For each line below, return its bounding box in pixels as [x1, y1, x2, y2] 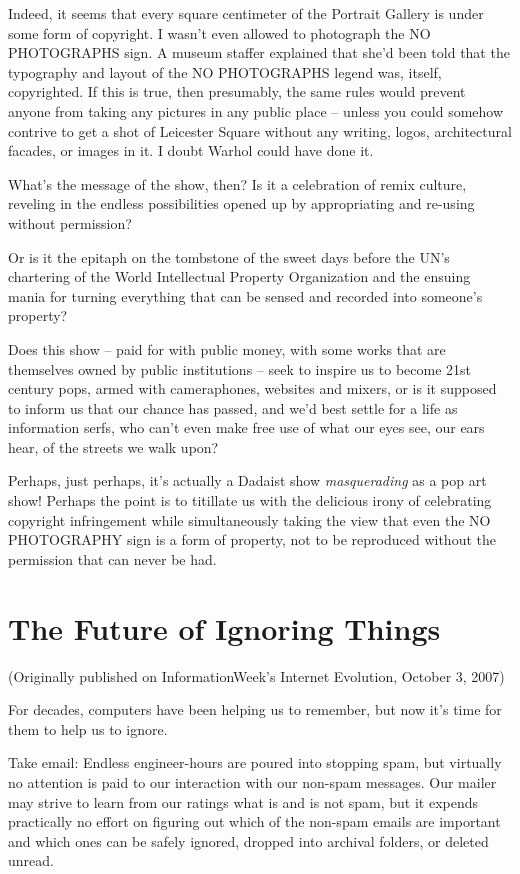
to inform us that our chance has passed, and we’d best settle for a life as [8, 397, 458, 418]
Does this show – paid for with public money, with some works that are [8, 338, 446, 359]
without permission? [8, 212, 132, 233]
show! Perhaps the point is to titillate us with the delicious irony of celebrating [8, 490, 492, 511]
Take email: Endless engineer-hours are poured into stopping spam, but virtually [8, 752, 502, 773]
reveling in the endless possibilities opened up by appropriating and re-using [8, 193, 475, 214]
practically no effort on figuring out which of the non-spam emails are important [8, 811, 501, 832]
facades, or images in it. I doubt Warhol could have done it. [8, 140, 374, 161]
